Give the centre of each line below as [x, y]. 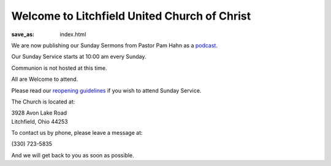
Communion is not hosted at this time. [59, 68]
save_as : [23, 34]
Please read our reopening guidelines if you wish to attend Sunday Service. [106, 90]
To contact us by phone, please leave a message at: [77, 133]
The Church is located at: [43, 102]
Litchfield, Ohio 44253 [40, 121]
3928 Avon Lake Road [39, 113]
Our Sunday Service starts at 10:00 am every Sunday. [79, 57]
